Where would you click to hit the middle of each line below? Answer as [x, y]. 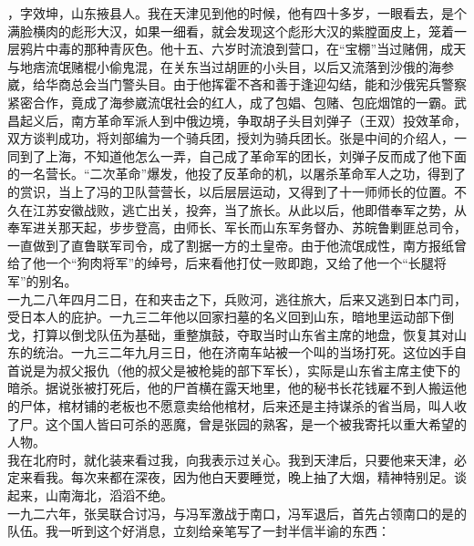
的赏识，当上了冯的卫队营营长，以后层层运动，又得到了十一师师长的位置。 [231, 191]
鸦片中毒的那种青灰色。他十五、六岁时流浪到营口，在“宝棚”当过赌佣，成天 [243, 49]
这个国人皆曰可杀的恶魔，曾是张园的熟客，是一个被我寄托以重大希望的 [256, 423]
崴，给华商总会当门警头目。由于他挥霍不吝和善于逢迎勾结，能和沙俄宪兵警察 [237, 84]
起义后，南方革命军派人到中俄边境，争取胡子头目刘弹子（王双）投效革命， [243, 120]
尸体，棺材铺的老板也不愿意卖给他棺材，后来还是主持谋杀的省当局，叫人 [237, 406]
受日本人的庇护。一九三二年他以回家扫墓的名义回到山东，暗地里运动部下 [224, 317]
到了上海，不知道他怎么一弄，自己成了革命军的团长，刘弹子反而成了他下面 [243, 155]
